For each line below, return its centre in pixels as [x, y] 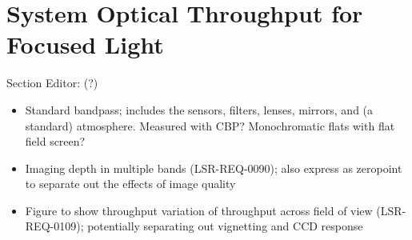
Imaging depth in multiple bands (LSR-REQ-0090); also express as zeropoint [214, 168]
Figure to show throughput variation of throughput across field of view [199, 210]
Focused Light [85, 44]
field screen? [55, 141]
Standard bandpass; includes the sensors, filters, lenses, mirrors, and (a [199, 109]
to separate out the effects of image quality [130, 184]
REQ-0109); [54, 226]
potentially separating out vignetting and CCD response [225, 226]
